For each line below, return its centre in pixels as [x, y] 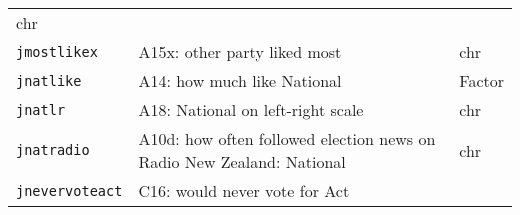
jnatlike [49, 80]
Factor [481, 80]
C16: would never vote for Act [244, 190]
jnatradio [53, 150]
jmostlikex [57, 51]
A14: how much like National [240, 80]
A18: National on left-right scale [251, 109]
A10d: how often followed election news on [287, 138]
